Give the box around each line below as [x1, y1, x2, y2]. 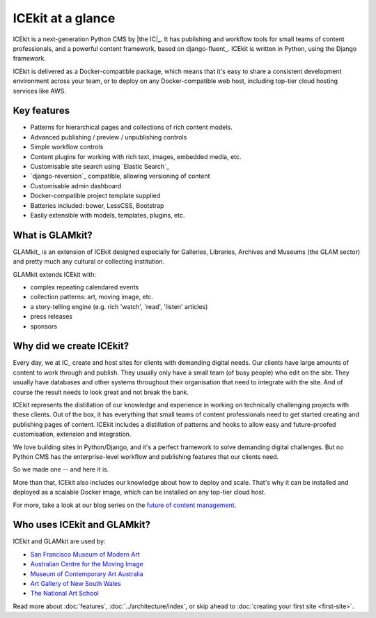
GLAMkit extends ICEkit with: [13, 270, 97, 278]
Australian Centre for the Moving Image [30, 560, 144, 568]
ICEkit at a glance [13, 10, 116, 26]
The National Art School [30, 589, 99, 598]
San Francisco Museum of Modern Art [30, 550, 141, 558]
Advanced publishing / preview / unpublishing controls [30, 133, 187, 141]
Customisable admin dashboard [30, 181, 122, 190]
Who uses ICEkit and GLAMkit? [13, 519, 151, 531]
